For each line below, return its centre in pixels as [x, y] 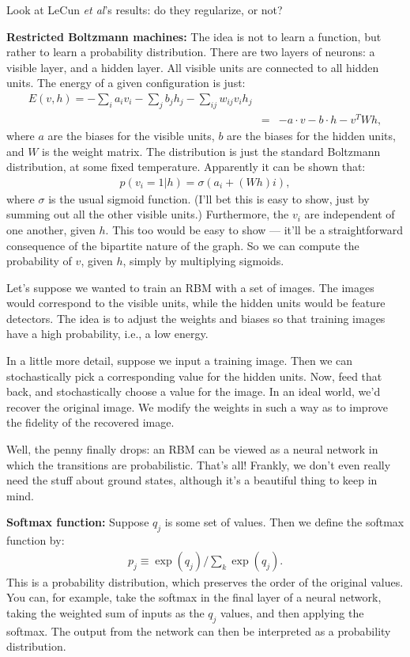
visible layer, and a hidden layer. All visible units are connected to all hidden [193, 67]
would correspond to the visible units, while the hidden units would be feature [196, 303]
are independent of [350, 214]
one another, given [51, 229]
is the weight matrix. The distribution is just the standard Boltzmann [211, 151]
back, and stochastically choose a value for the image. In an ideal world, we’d [194, 391]
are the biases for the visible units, [131, 135]
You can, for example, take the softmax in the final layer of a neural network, [194, 597]
